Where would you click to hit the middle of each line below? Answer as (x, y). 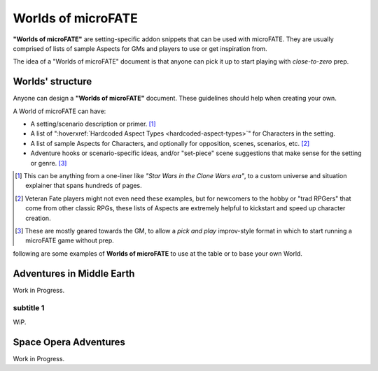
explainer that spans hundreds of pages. (84, 186)
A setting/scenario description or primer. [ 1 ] (93, 124)
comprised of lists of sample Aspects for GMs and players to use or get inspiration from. (140, 48)
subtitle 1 (29, 308)
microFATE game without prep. (70, 240)
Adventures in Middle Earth (74, 274)
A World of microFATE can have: (59, 111)
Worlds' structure (52, 81)
